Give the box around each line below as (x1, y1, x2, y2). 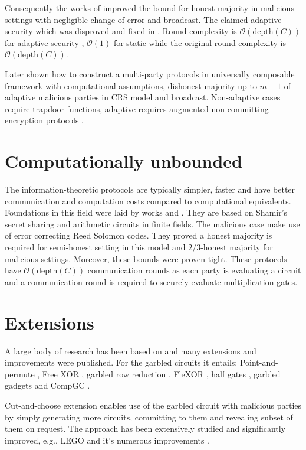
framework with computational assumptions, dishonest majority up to (5, 79, 257, 92)
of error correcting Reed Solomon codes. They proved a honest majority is (5, 229, 272, 242)
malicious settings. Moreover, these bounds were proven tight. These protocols (5, 252, 287, 265)
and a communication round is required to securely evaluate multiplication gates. (5, 275, 298, 288)
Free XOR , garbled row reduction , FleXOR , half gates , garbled (42, 367, 281, 380)
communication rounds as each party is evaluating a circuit (87, 264, 301, 276)
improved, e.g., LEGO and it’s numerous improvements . (5, 433, 209, 446)
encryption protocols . (5, 114, 84, 126)
